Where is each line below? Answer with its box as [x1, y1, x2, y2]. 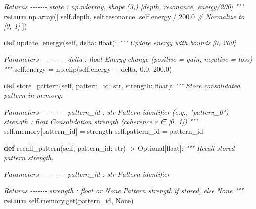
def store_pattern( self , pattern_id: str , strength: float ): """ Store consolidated [4, 80, 240, 90]
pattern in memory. [4, 90, 63, 100]
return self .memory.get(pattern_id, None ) [4, 195, 134, 205]
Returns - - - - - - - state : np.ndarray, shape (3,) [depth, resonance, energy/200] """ [4, 1, 244, 11]
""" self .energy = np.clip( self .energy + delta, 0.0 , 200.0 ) [4, 63, 172, 74]
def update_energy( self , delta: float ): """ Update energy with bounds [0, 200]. [4, 37, 238, 47]
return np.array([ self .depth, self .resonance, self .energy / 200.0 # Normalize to [4, 11, 245, 21]
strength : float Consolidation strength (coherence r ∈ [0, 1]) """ [4, 116, 198, 126]
